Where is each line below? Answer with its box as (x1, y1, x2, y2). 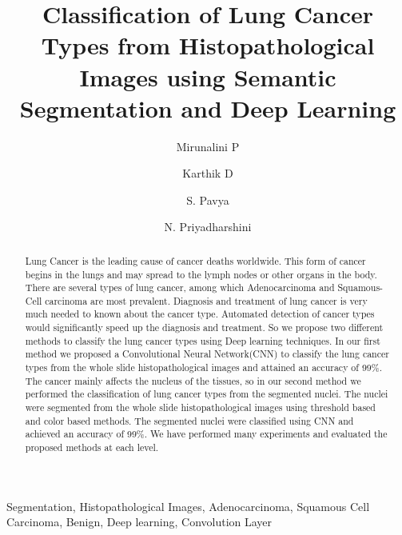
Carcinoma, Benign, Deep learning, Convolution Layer (6, 513, 273, 530)
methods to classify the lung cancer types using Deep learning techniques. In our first (25, 333, 380, 347)
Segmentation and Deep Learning (19, 91, 396, 124)
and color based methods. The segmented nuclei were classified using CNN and (25, 413, 354, 427)
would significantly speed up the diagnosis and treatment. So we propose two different (25, 321, 384, 334)
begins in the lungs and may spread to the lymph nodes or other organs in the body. (25, 267, 377, 281)
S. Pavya (186, 191, 229, 208)
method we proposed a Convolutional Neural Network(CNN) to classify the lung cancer (25, 347, 389, 361)
